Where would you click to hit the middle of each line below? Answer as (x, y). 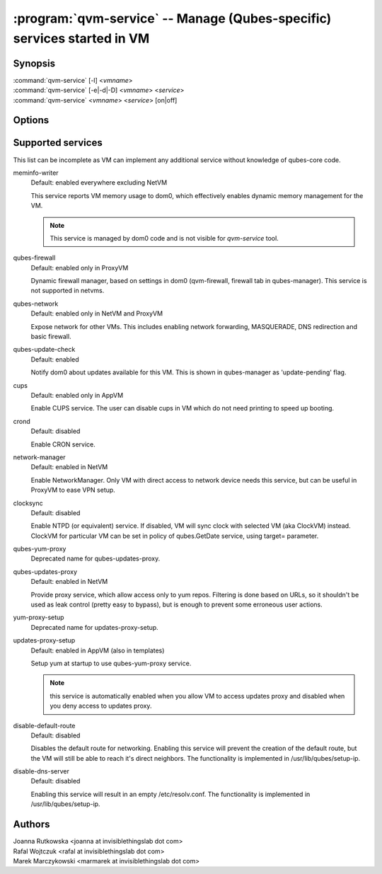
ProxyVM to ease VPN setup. (73, 490)
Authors (31, 824)
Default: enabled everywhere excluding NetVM (99, 183)
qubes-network (36, 304)
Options (31, 120)
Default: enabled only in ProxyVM (80, 268)
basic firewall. (51, 337)
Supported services (58, 143)
